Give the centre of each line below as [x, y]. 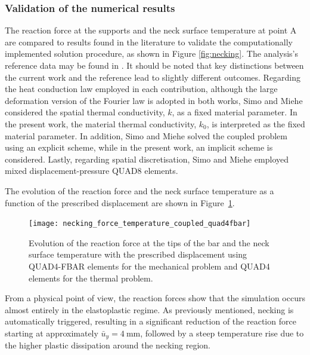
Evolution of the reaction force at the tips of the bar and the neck [149, 242]
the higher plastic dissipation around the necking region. [108, 345]
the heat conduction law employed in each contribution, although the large [141, 89]
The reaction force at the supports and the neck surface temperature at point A [151, 30]
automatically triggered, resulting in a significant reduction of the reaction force [151, 321]
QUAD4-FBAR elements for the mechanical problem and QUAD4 [149, 266]
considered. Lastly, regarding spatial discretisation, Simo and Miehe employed [147, 159]
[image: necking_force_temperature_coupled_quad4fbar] [140, 224]
